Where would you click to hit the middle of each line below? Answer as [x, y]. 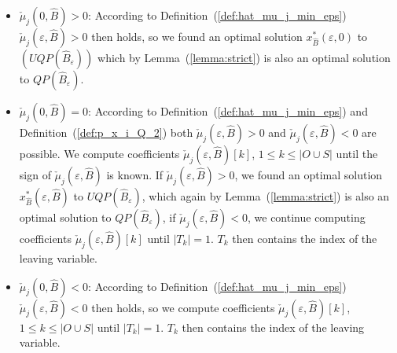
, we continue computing [306, 217]
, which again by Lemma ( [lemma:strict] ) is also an [266, 196]
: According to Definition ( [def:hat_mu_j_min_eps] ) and [228, 111]
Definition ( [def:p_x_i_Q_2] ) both [106, 132]
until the [357, 153]
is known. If [135, 175]
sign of [35, 175]
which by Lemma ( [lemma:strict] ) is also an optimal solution [244, 57]
